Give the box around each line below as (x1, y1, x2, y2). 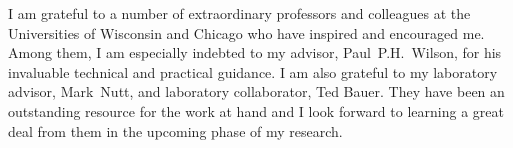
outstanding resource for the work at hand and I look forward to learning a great (8, 100, 504, 121)
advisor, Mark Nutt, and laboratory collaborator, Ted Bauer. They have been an (8, 81, 505, 102)
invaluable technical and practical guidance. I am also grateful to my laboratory (8, 61, 498, 82)
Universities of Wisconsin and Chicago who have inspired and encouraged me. (8, 22, 485, 43)
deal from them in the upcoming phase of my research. (8, 120, 343, 141)
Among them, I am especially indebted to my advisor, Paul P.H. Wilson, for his (8, 42, 502, 63)
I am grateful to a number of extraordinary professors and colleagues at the (8, 3, 471, 23)
